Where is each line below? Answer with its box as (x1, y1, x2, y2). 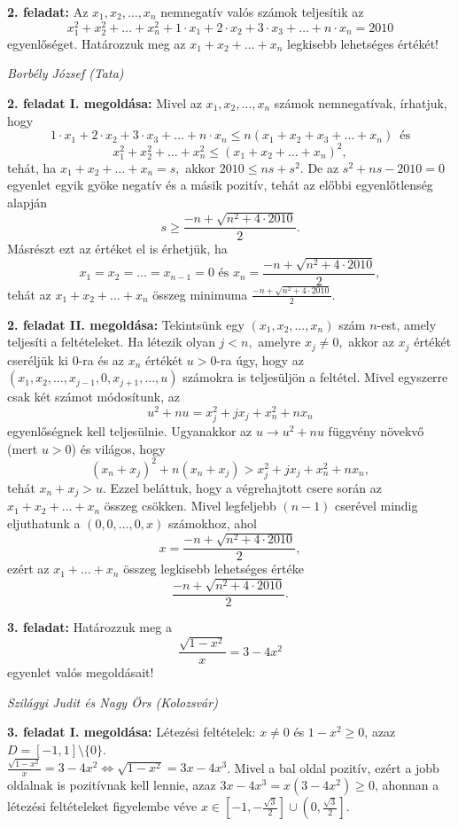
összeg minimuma (152, 285, 248, 303)
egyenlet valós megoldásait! (7, 663, 154, 682)
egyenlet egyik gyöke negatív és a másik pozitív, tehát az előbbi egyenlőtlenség (7, 176, 433, 194)
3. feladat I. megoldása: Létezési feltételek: (7, 722, 256, 741)
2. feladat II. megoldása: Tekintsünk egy (7, 315, 245, 333)
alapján (7, 193, 48, 212)
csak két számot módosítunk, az (7, 387, 181, 406)
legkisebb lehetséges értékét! (287, 34, 439, 52)
